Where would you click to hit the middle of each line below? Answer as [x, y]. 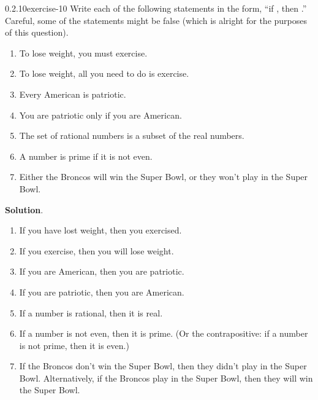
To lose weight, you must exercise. [83, 53]
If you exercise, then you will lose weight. [97, 250]
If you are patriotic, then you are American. [102, 292]
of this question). [37, 32]
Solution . [24, 209]
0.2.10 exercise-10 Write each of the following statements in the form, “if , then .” [156, 8]
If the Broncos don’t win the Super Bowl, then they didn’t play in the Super [163, 366]
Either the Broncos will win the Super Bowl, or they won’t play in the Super [164, 177]
